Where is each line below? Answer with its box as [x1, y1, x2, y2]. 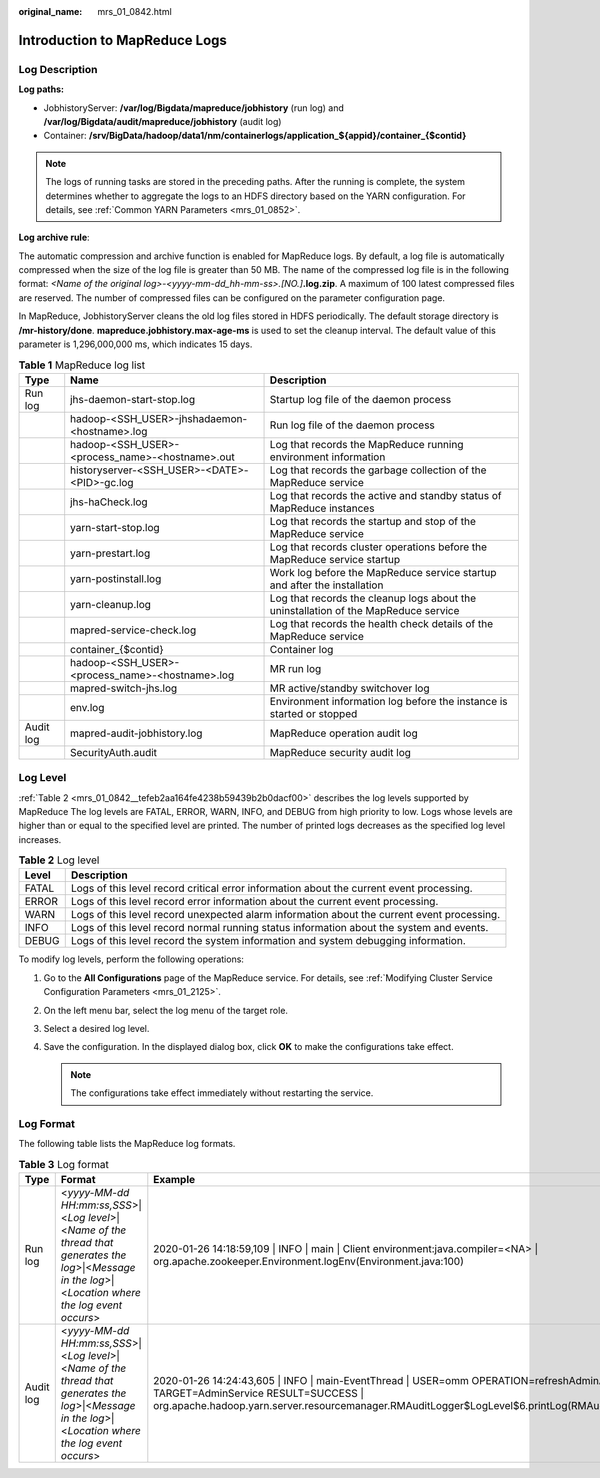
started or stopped [269, 706, 358, 720]
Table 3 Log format [18, 1157, 109, 1171]
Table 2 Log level [18, 853, 100, 867]
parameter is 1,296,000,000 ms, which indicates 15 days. [18, 338, 253, 350]
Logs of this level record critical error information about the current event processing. [70, 881, 474, 895]
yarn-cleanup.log [70, 597, 152, 611]
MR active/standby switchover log [269, 681, 430, 695]
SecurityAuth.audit [70, 745, 158, 759]
